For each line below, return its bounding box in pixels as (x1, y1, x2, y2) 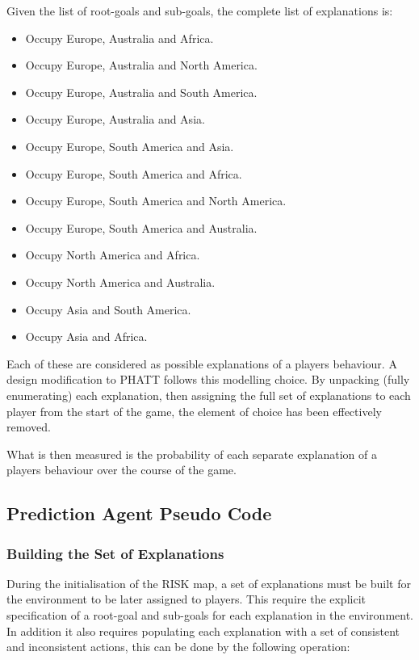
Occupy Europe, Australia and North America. (25, 57, 258, 74)
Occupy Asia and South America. (25, 301, 191, 317)
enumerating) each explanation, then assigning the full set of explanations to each (6, 386, 411, 403)
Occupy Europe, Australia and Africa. (25, 29, 214, 46)
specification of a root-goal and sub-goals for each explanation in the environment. (6, 607, 413, 624)
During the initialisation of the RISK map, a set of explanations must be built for (6, 574, 411, 591)
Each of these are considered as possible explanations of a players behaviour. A (6, 355, 397, 372)
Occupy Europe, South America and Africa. (25, 165, 242, 182)
